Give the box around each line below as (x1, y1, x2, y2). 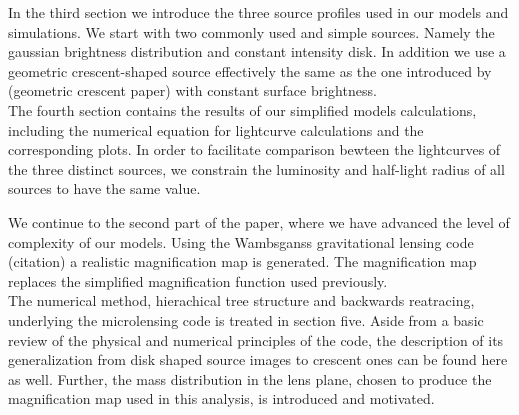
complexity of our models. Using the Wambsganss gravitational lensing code (8, 231, 474, 252)
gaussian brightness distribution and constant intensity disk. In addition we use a (8, 41, 506, 62)
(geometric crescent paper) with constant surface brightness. (8, 80, 377, 101)
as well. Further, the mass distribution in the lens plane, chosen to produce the (8, 368, 492, 389)
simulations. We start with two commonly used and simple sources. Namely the (8, 21, 495, 42)
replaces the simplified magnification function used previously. (8, 270, 388, 291)
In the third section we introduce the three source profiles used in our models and (8, 2, 509, 22)
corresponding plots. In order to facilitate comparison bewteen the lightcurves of (8, 139, 501, 160)
